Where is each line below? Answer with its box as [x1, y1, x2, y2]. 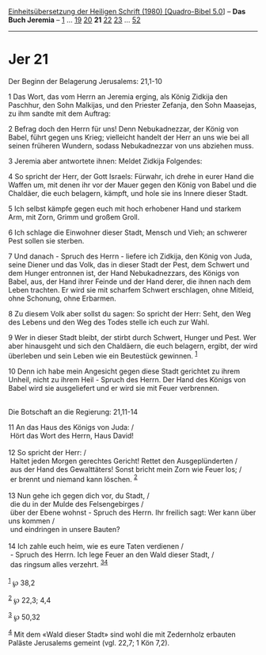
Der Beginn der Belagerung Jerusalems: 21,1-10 [8, 76, 162, 86]
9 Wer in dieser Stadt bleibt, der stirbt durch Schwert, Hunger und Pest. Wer [8, 332, 257, 342]
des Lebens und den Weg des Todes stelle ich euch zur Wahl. [8, 317, 210, 327]
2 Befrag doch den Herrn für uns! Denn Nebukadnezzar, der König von [8, 124, 239, 133]
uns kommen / [8, 516, 55, 526]
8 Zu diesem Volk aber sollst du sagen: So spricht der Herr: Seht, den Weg [8, 308, 252, 318]
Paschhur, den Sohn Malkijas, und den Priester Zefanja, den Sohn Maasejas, [8, 100, 257, 109]
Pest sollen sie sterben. [8, 236, 85, 245]
